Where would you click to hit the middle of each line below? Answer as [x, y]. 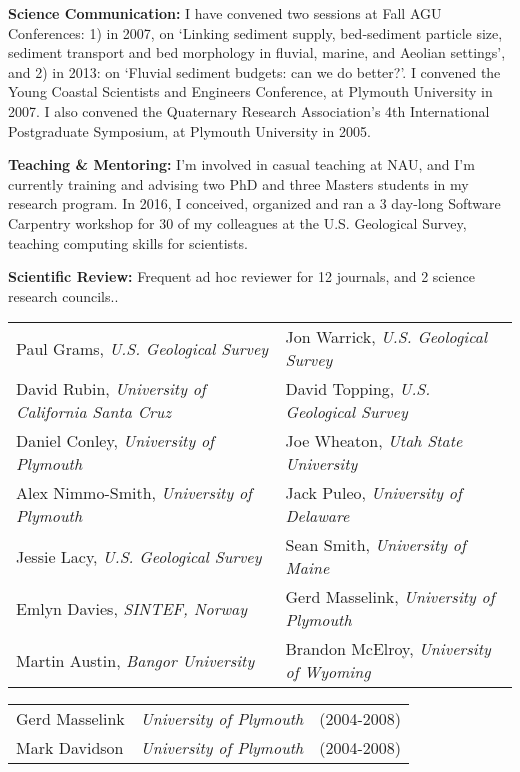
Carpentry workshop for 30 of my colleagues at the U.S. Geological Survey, [237, 222]
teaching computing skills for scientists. [128, 242]
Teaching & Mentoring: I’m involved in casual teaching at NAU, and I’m [241, 164]
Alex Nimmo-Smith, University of [134, 493]
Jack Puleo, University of [373, 493]
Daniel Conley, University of [115, 441]
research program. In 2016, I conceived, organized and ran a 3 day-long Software [254, 203]
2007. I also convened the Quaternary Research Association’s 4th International [249, 110]
